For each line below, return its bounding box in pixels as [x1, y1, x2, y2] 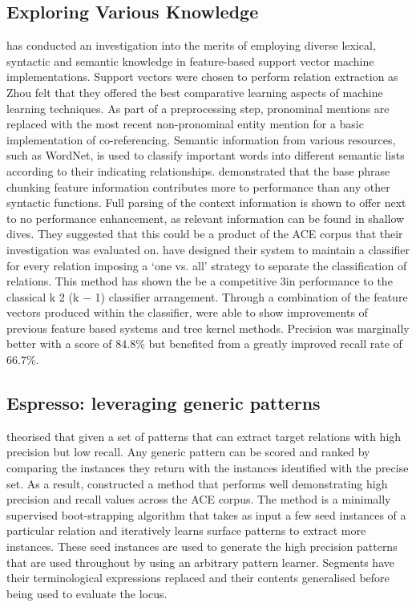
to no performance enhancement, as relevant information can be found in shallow [6, 209, 405, 226]
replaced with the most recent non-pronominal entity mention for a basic [6, 115, 364, 132]
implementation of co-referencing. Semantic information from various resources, [6, 131, 396, 148]
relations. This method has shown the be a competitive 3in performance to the [6, 273, 393, 289]
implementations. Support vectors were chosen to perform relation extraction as [6, 68, 398, 85]
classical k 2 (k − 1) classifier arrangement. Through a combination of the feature [6, 288, 408, 305]
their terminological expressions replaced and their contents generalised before [6, 569, 390, 586]
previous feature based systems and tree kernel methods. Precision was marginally [6, 319, 410, 336]
